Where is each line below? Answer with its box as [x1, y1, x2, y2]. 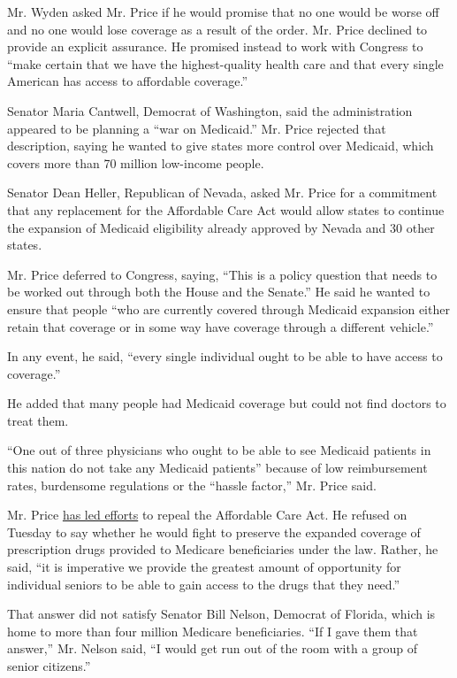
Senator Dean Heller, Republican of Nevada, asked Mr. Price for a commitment [7, 183, 438, 202]
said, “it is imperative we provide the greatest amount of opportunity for [7, 558, 401, 576]
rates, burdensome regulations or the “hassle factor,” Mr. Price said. [7, 475, 377, 494]
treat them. [7, 411, 69, 429]
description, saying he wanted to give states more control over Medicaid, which [7, 136, 434, 155]
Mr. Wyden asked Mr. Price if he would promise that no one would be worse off [7, 3, 439, 20]
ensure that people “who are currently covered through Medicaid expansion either [7, 299, 450, 318]
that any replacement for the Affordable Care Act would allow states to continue [7, 200, 445, 219]
